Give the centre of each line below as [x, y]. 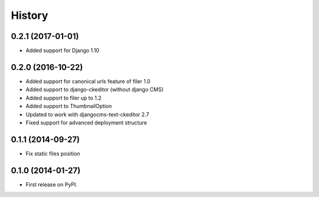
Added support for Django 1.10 [63, 51]
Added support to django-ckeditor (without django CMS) [95, 90]
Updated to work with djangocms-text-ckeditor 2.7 [87, 114]
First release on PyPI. [52, 184]
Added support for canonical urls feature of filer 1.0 [88, 81]
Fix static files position [53, 153]
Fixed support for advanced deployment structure [86, 122]
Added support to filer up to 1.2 [64, 98]
